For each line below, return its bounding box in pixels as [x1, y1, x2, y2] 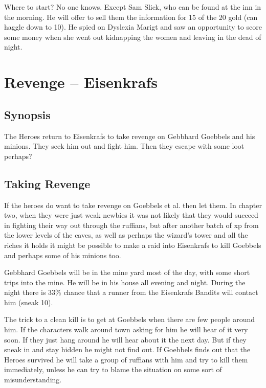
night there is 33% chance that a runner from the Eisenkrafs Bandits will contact [4, 287, 258, 298]
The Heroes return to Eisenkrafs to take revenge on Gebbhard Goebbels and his [4, 130, 255, 141]
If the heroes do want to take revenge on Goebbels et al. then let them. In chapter [4, 199, 262, 210]
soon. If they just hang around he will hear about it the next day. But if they [4, 334, 247, 345]
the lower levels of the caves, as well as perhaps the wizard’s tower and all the [4, 230, 248, 240]
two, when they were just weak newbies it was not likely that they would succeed [4, 210, 258, 220]
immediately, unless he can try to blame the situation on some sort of [4, 364, 222, 375]
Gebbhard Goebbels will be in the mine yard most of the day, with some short [4, 267, 250, 278]
